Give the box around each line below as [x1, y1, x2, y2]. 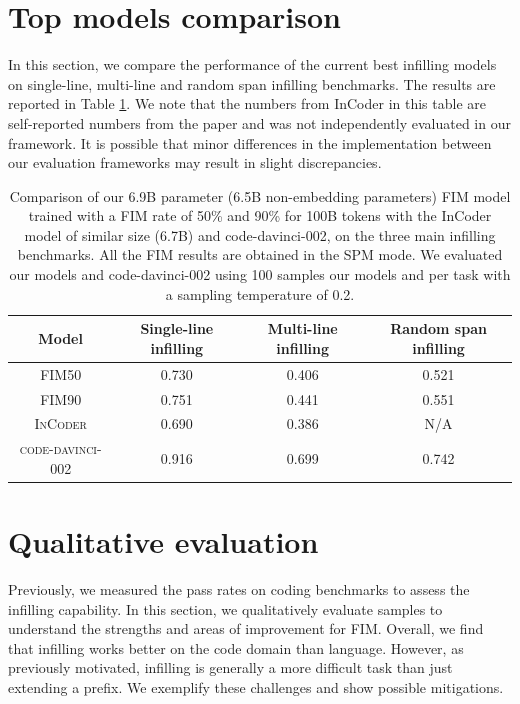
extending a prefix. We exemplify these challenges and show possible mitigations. [8, 677, 504, 697]
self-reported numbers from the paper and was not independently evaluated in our [8, 112, 511, 133]
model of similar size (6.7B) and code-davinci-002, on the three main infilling [24, 224, 496, 245]
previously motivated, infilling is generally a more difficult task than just [8, 657, 453, 678]
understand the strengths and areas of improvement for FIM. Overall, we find [8, 618, 484, 639]
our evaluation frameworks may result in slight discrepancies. [8, 152, 382, 173]
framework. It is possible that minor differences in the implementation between [8, 132, 492, 153]
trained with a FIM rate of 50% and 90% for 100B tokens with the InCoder [28, 205, 492, 226]
